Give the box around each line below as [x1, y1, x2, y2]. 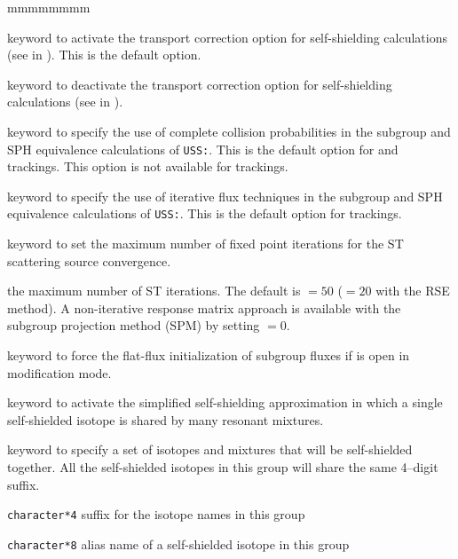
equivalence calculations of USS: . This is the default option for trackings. [7, 204, 402, 223]
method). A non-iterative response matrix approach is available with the [7, 298, 401, 317]
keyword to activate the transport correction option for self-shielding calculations [7, 28, 448, 46]
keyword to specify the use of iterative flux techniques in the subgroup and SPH [7, 186, 443, 205]
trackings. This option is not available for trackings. [7, 157, 288, 176]
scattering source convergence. [7, 251, 171, 270]
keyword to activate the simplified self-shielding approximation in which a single [7, 393, 443, 412]
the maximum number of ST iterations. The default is [7, 281, 301, 300]
